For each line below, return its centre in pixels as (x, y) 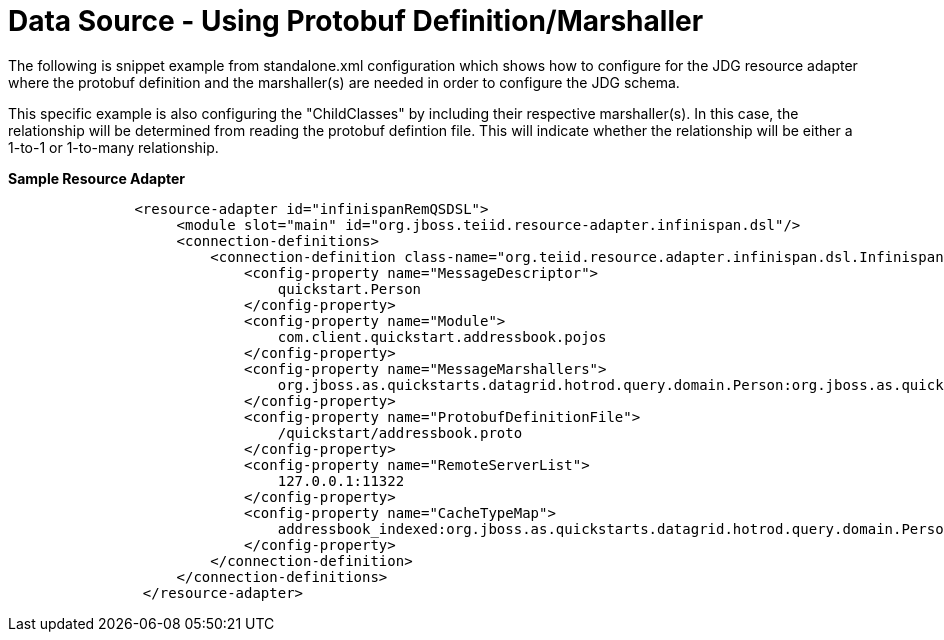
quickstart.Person (349, 288)
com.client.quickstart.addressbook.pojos (442, 336)
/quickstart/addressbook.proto (400, 432)
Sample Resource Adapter (97, 178)
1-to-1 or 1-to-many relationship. (113, 147)
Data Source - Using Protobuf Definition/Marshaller (356, 21)
